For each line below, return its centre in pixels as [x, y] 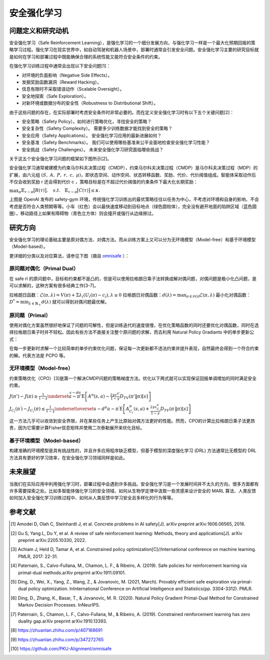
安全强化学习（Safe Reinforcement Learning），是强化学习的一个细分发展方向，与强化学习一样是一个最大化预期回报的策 [132, 43]
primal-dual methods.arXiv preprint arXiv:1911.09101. [72, 572]
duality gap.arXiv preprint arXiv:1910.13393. [63, 621]
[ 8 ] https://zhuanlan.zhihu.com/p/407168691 [56, 630]
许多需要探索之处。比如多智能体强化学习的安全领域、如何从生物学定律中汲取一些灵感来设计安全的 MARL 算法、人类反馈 [133, 490]
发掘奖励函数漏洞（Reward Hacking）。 [62, 82]
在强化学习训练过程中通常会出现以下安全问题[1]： [60, 66]
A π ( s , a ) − [99, 396]
